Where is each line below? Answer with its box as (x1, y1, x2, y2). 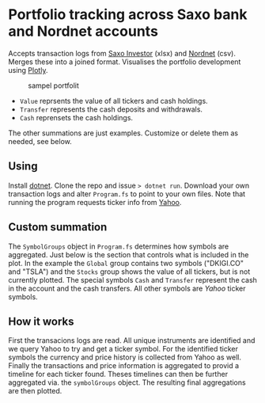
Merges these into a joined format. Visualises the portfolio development (8, 57, 241, 67)
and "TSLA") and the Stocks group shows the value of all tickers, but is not (8, 267, 251, 276)
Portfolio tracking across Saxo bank (8, 6, 248, 24)
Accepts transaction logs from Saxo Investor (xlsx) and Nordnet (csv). (8, 48, 236, 58)
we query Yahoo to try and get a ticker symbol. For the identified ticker (8, 344, 239, 354)
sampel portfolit (28, 81, 79, 90)
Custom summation (8, 220, 108, 234)
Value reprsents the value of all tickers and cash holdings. (19, 96, 208, 105)
